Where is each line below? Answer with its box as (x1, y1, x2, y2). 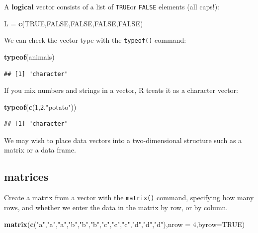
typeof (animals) (4, 51, 55, 62)
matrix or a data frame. (4, 145, 76, 155)
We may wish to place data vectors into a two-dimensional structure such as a (4, 135, 242, 145)
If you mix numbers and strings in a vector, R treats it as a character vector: (4, 85, 238, 95)
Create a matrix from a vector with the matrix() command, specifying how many (4, 192, 254, 203)
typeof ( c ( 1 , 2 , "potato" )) (4, 101, 77, 112)
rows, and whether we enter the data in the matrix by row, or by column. (4, 202, 228, 212)
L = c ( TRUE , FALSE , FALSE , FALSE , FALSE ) (4, 18, 143, 28)
